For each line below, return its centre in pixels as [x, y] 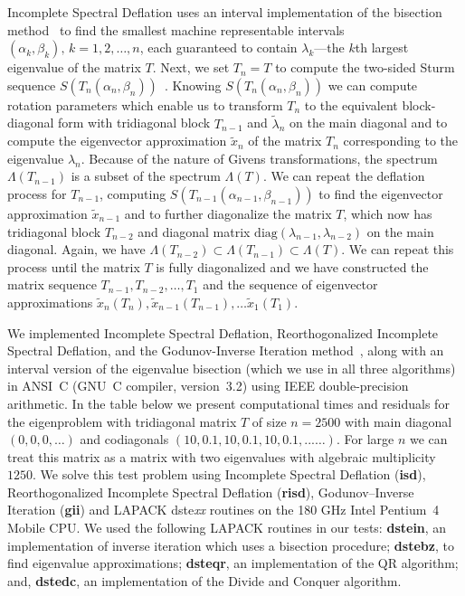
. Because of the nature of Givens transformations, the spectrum [259, 158]
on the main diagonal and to [369, 123]
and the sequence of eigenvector [290, 284]
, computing [133, 193]
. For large [365, 439]
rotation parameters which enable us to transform [145, 104]
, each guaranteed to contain [218, 47]
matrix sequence [52, 284]
